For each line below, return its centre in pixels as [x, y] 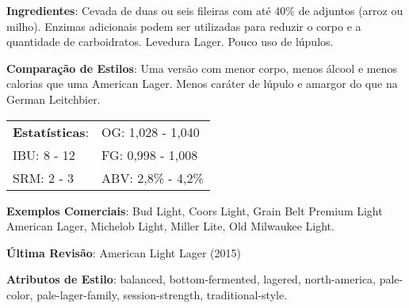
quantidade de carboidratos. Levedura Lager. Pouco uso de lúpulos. [170, 42]
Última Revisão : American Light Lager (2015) [124, 252]
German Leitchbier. [54, 99]
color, [20, 294]
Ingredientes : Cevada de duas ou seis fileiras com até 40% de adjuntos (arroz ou [205, 10]
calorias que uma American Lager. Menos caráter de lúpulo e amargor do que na [202, 84]
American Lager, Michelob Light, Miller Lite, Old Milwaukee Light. [170, 226]
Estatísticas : [51, 131]
